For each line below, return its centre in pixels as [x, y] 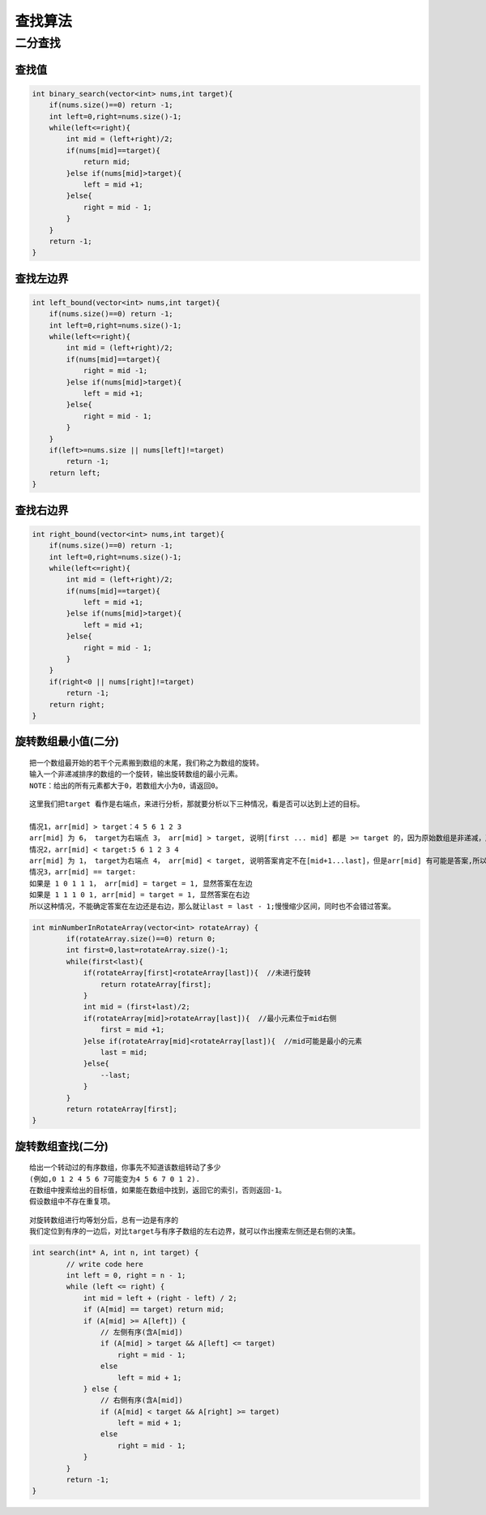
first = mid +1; [132, 1030]
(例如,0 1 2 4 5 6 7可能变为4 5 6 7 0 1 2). [115, 1179]
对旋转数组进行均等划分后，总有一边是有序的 [104, 1220]
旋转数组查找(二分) [62, 1146]
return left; [75, 473]
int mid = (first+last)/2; [136, 1007]
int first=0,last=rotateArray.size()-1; [147, 950]
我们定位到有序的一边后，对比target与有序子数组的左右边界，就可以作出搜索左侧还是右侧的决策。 [195, 1232]
